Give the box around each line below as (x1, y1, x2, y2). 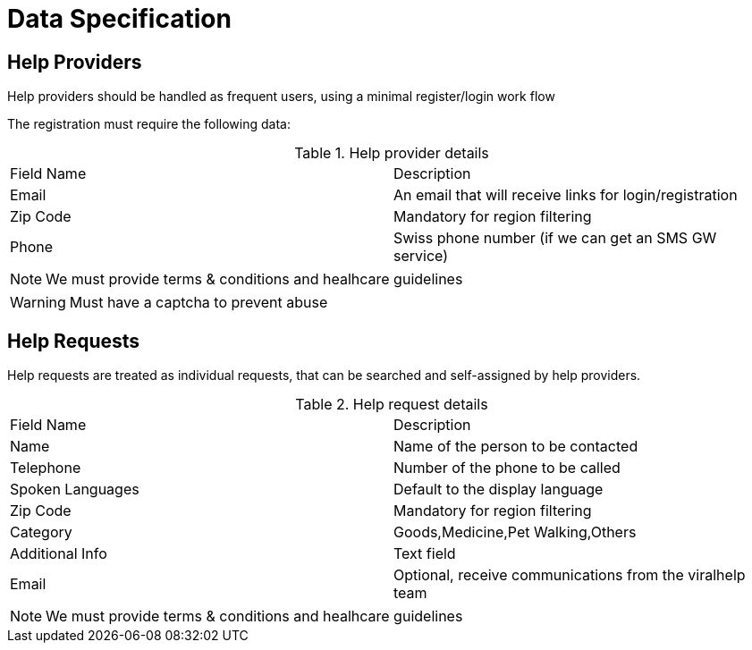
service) (393, 247, 449, 266)
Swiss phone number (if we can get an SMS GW (393, 229, 717, 248)
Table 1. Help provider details (294, 144, 489, 163)
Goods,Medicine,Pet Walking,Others (393, 523, 637, 542)
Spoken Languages (10, 480, 139, 499)
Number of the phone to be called (393, 459, 621, 477)
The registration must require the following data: (7, 116, 291, 132)
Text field (393, 544, 456, 563)
